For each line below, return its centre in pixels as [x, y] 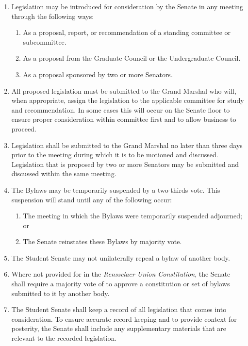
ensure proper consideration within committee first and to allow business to [124, 119]
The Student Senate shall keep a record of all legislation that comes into [119, 309]
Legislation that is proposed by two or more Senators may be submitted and [125, 164]
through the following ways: [53, 16]
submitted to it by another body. [60, 293]
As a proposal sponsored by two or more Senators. [98, 74]
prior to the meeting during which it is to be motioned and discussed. [115, 155]
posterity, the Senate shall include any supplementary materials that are [119, 328]
